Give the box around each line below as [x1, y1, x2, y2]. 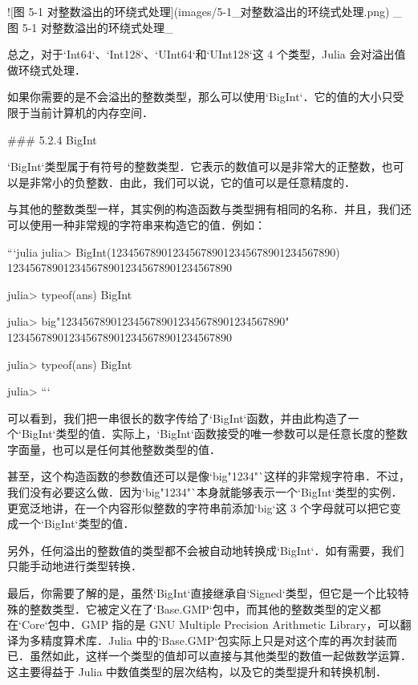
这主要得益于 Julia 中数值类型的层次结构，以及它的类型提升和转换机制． [7, 663, 388, 679]
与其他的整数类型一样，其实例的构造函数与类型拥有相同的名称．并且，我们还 [7, 201, 412, 217]
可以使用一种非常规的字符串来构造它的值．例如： [7, 216, 266, 233]
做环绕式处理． [7, 61, 86, 78]
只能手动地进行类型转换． [7, 557, 142, 574]
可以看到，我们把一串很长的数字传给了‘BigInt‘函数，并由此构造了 [7, 409, 348, 426]
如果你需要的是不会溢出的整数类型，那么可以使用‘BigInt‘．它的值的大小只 [7, 88, 393, 105]
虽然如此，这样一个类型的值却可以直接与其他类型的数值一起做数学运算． [29, 647, 412, 664]
